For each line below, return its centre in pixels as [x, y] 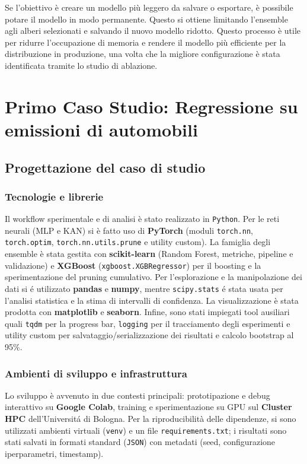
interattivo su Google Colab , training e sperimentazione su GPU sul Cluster [148, 407]
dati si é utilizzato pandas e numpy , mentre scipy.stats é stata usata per [144, 288]
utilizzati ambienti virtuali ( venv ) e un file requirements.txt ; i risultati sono [146, 430]
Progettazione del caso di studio [105, 167]
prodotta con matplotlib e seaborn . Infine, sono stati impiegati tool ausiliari [147, 312]
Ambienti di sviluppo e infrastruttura [96, 373]
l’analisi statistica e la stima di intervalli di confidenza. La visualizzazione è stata [152, 300]
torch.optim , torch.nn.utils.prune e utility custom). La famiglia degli [138, 242]
